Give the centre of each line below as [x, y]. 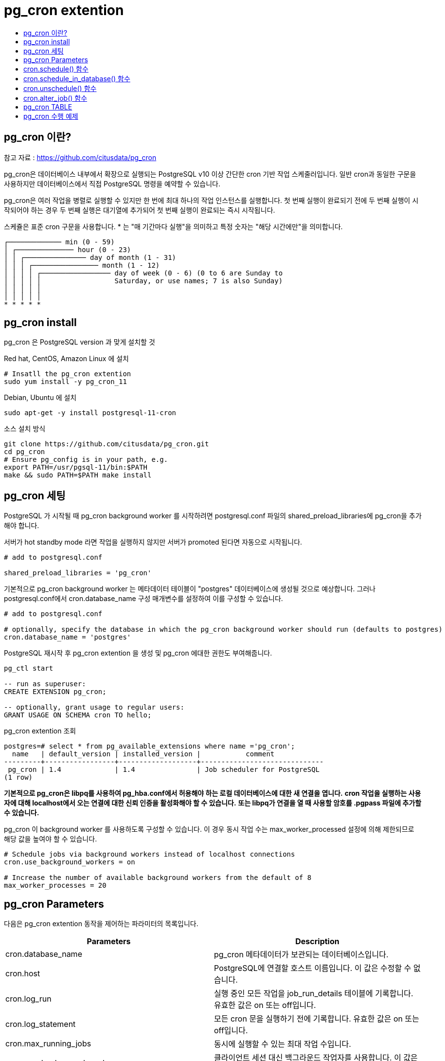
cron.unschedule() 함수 [60, 88]
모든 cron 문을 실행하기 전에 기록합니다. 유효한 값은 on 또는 [317, 1019]
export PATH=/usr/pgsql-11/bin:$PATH [76, 467]
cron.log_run [28, 999]
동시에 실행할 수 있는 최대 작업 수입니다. [283, 1044]
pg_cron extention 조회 [40, 731]
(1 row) [18, 777]
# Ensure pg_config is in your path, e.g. [86, 460]
